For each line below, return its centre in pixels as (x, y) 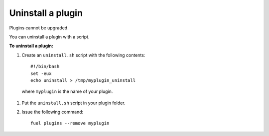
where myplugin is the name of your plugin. (67, 91)
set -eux (41, 73)
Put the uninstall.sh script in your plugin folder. (73, 103)
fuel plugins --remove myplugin (70, 123)
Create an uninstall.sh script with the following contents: (83, 55)
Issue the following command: (53, 112)
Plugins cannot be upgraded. (39, 28)
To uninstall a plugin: (31, 46)
